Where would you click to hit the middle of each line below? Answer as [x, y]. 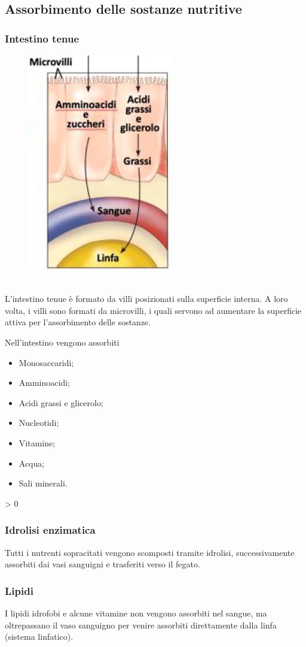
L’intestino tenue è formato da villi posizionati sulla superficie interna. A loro [146, 299]
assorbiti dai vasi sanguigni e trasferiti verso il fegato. [102, 564]
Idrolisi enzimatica [50, 530]
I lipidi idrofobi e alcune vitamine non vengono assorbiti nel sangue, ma [136, 613]
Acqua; [32, 463]
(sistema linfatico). [39, 637]
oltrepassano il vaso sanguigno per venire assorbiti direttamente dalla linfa [141, 625]
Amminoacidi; [44, 383]
